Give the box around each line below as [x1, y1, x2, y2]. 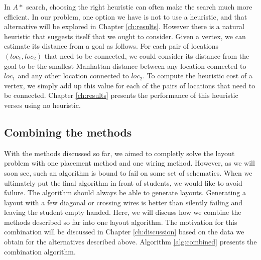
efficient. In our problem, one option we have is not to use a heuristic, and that [4, 11, 247, 22]
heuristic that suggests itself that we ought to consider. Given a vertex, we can [4, 31, 246, 41]
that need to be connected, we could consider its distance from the [44, 50, 249, 61]
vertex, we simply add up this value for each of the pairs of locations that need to [4, 80, 255, 90]
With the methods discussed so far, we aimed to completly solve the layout [4, 148, 235, 158]
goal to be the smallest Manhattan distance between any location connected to [4, 60, 246, 71]
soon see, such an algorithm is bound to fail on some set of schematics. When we [4, 167, 252, 178]
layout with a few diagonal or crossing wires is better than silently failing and [4, 197, 243, 207]
